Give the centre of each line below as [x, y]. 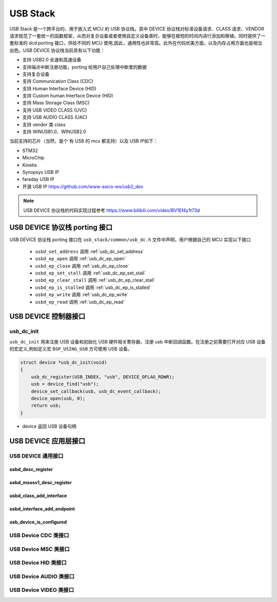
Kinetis [29, 165]
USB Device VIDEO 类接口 [42, 590]
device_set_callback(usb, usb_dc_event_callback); [96, 391]
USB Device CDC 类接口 [39, 536]
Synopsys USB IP [41, 172]
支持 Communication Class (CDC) [58, 81]
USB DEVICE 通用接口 [36, 456]
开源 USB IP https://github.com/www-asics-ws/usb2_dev [83, 186]
